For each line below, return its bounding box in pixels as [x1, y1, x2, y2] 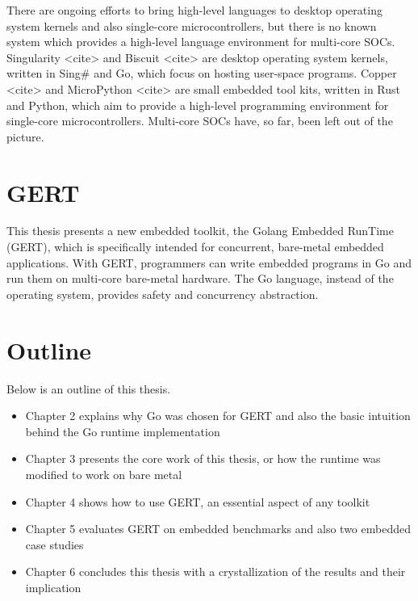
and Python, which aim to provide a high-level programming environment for [6, 96, 389, 113]
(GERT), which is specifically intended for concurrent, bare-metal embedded [6, 238, 384, 255]
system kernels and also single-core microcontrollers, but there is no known [6, 17, 377, 34]
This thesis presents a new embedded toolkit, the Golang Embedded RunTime [6, 222, 395, 239]
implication [25, 578, 82, 595]
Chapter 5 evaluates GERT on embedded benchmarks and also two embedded [25, 520, 411, 537]
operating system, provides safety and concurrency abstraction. [6, 285, 319, 302]
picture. [6, 128, 44, 145]
